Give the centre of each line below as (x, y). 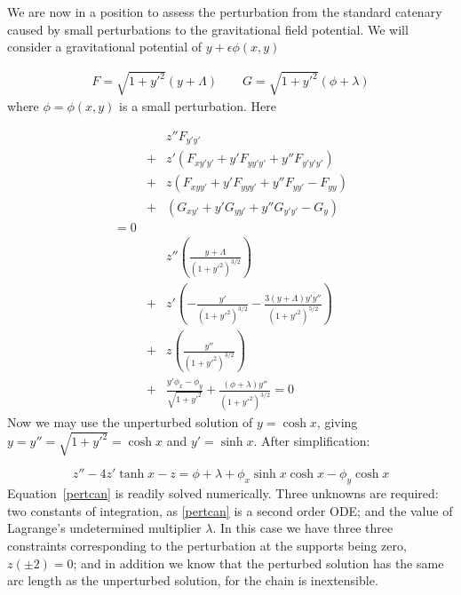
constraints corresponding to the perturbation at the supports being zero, (207, 545)
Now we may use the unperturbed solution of (130, 422)
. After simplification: (312, 441)
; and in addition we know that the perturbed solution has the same (258, 563)
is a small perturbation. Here (198, 106)
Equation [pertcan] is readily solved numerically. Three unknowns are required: (223, 493)
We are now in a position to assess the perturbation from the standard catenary (225, 12)
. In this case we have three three (303, 528)
